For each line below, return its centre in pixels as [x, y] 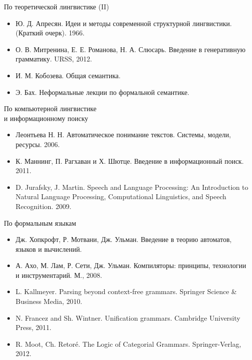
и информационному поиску [46, 118]
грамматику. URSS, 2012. [54, 59]
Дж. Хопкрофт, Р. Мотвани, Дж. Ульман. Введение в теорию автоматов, [124, 239]
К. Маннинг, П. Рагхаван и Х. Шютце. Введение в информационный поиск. [130, 161]
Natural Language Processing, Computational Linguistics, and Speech [121, 196]
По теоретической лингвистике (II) [57, 6]
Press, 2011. [33, 327]
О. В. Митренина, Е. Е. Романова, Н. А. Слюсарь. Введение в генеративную [130, 49]
